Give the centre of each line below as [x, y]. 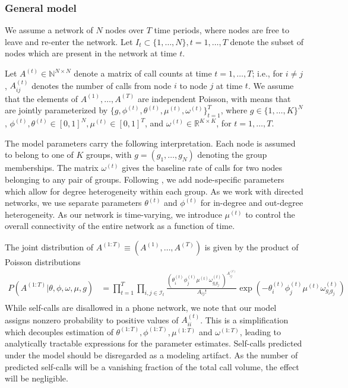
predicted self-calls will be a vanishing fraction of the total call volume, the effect [152, 366]
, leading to [260, 331]
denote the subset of [267, 41]
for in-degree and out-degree [252, 203]
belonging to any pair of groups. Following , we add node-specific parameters [145, 179]
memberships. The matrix [52, 168]
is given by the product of [251, 247]
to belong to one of [39, 155]
